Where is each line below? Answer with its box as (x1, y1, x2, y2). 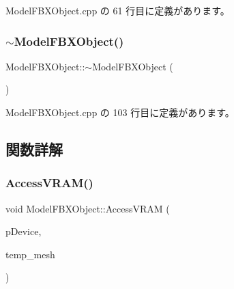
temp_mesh (5, 247, 55, 261)
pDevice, (5, 224, 42, 238)
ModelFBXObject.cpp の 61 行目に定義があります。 (5, 3, 230, 17)
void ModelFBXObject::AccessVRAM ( (5, 201, 170, 215)
